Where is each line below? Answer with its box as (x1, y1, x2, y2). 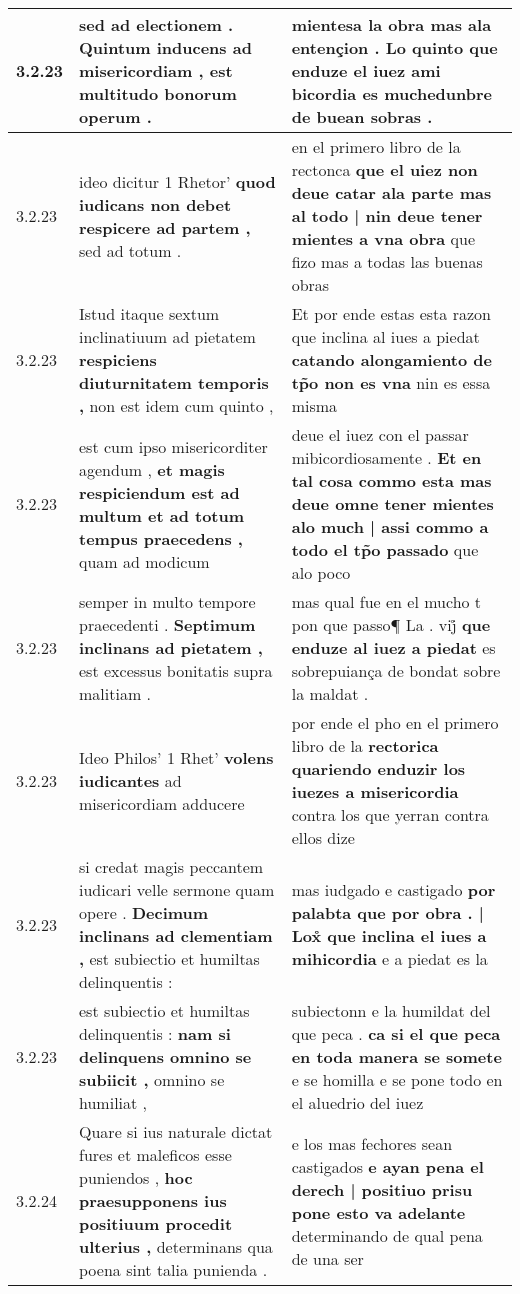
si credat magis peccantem (79, 855, 264, 878)
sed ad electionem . (79, 13, 234, 36)
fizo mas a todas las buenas (291, 250, 483, 273)
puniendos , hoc (79, 1166, 193, 1189)
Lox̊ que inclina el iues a (291, 924, 487, 947)
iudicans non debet (79, 192, 232, 216)
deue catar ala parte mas (291, 181, 492, 204)
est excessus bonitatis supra (79, 659, 273, 682)
